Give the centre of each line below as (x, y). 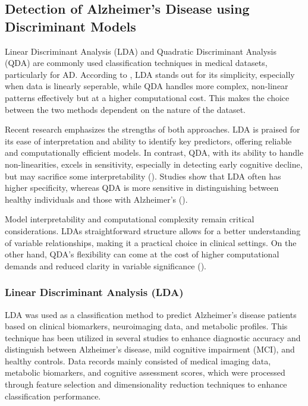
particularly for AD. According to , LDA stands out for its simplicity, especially (150, 74)
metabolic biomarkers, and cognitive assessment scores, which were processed (145, 372)
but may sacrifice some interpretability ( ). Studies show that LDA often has (143, 176)
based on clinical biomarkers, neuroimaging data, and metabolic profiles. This (146, 326)
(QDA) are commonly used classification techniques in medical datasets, (136, 63)
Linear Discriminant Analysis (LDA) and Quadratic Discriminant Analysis (141, 51)
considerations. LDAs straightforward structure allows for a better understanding (153, 230)
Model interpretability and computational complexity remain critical (130, 219)
